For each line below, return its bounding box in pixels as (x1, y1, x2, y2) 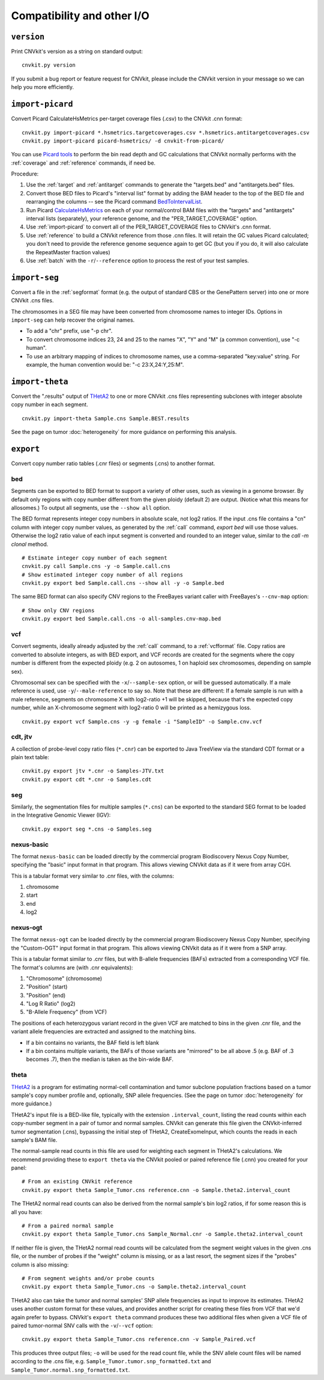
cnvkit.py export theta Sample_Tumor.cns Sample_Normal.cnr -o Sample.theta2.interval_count (22, 1231, 304, 1238)
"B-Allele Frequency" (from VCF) (26, 1009, 107, 1016)
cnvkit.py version (22, 62, 76, 69)
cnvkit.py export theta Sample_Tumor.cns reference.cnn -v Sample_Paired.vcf (22, 1336, 256, 1343)
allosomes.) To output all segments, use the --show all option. (11, 504, 171, 511)
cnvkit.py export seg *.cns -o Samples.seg (22, 825, 152, 832)
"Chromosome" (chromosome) (26, 974, 103, 982)
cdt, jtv (11, 733, 32, 741)
